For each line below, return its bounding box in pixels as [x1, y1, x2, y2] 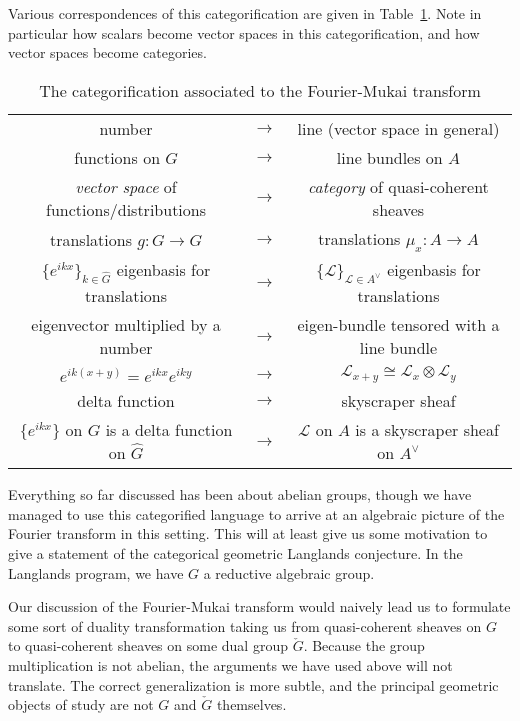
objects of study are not [8, 694, 154, 715]
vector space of [75, 174, 177, 198]
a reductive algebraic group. [203, 562, 375, 583]
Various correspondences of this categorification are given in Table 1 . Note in [8, 3, 482, 23]
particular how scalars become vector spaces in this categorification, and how [8, 22, 480, 43]
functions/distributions [46, 197, 206, 221]
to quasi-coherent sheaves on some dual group [8, 635, 288, 656]
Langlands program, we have [8, 562, 184, 583]
